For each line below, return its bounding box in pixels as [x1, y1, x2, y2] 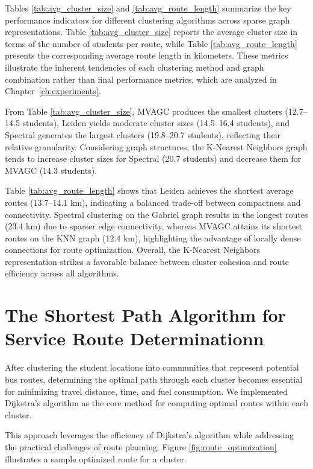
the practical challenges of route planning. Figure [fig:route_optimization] [5, 440, 277, 453]
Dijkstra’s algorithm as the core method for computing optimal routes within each [5, 397, 308, 409]
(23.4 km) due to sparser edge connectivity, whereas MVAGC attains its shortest [5, 220, 303, 232]
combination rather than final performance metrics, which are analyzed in [5, 72, 277, 85]
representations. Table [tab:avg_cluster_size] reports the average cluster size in [5, 25, 298, 38]
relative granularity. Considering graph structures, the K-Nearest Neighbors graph [5, 140, 308, 153]
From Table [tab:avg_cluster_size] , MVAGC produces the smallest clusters [5, 104, 282, 117]
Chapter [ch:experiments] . [5, 85, 101, 97]
